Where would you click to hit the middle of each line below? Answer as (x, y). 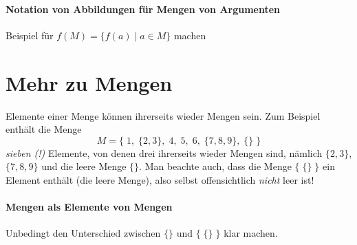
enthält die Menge (44, 129)
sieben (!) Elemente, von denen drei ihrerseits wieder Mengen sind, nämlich (164, 152)
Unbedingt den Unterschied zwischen (83, 233)
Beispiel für (30, 35)
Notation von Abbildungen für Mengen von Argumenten (143, 9)
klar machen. (251, 233)
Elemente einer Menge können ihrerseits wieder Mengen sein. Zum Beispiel (163, 115)
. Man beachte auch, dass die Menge (215, 166)
